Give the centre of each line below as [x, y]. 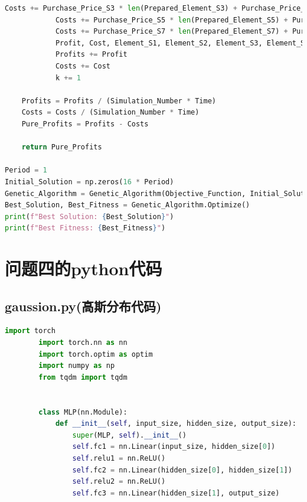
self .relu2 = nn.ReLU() [119, 482]
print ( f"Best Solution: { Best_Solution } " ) [89, 216]
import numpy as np [77, 366]
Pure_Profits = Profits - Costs [85, 124]
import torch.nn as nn [83, 343]
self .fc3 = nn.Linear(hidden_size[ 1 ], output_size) [176, 493]
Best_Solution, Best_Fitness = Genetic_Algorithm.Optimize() [128, 205]
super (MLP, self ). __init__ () [129, 435]
